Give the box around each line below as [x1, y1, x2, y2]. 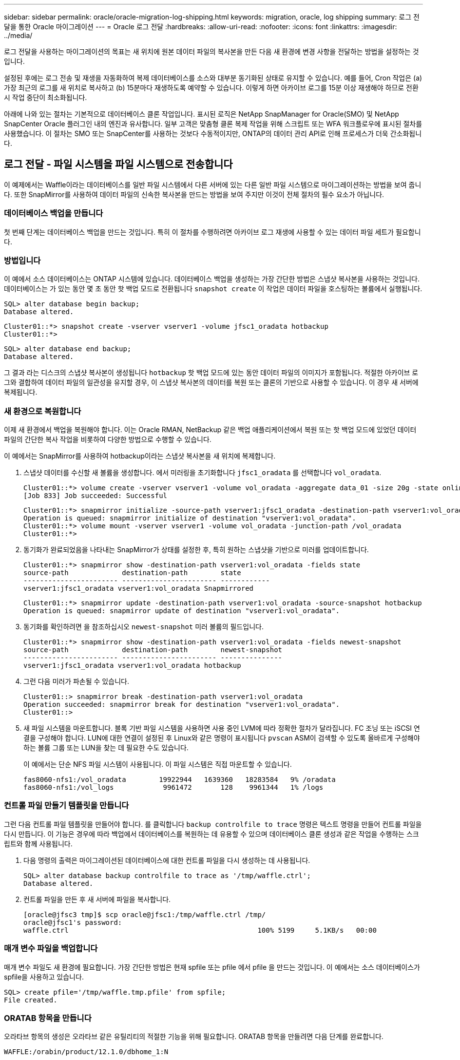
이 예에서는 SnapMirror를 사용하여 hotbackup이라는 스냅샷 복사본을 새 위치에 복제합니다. [4, 452, 276, 460]
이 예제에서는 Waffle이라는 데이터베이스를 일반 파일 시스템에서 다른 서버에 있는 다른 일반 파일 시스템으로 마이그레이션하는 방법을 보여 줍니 [4, 180, 422, 189]
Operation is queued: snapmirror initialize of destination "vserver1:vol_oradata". [23, 514, 356, 522]
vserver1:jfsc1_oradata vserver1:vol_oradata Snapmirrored [23, 584, 254, 593]
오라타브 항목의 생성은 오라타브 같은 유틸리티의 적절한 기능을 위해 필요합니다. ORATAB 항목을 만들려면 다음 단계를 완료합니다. [4, 1032, 383, 1041]
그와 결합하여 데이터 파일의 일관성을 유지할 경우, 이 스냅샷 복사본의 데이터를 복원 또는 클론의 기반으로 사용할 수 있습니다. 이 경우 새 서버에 [4, 378, 419, 387]
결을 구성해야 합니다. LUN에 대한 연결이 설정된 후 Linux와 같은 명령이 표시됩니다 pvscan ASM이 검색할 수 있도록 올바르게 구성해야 [23, 734, 420, 742]
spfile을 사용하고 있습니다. [4, 972, 84, 981]
